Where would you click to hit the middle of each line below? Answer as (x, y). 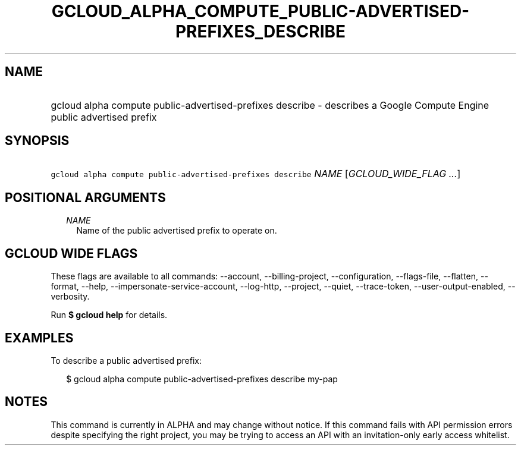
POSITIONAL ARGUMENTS (85, 197)
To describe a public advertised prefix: (126, 360)
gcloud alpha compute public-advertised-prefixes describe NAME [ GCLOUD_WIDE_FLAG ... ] (256, 174)
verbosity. (70, 297)
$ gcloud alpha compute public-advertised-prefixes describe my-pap (202, 379)
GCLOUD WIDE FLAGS (71, 253)
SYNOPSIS (37, 141)
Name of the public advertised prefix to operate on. (177, 231)
